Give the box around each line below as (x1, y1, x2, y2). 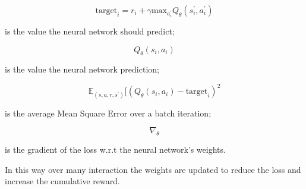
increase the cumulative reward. (5, 175, 120, 187)
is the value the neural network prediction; (5, 63, 159, 75)
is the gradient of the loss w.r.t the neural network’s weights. (5, 143, 226, 156)
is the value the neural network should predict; (5, 25, 175, 37)
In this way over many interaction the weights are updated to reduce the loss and (5, 163, 301, 175)
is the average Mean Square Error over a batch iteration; (5, 106, 212, 119)
